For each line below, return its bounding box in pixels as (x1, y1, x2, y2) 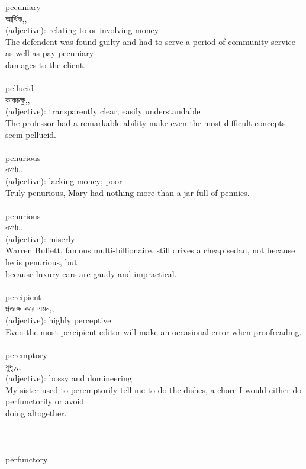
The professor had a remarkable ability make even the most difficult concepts (5, 116, 286, 129)
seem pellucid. (5, 128, 57, 140)
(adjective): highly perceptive (5, 314, 111, 326)
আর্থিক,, (5, 12, 27, 24)
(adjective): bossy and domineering (5, 372, 132, 384)
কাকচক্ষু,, (5, 93, 30, 105)
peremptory (5, 348, 47, 361)
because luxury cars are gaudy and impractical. (5, 267, 177, 280)
